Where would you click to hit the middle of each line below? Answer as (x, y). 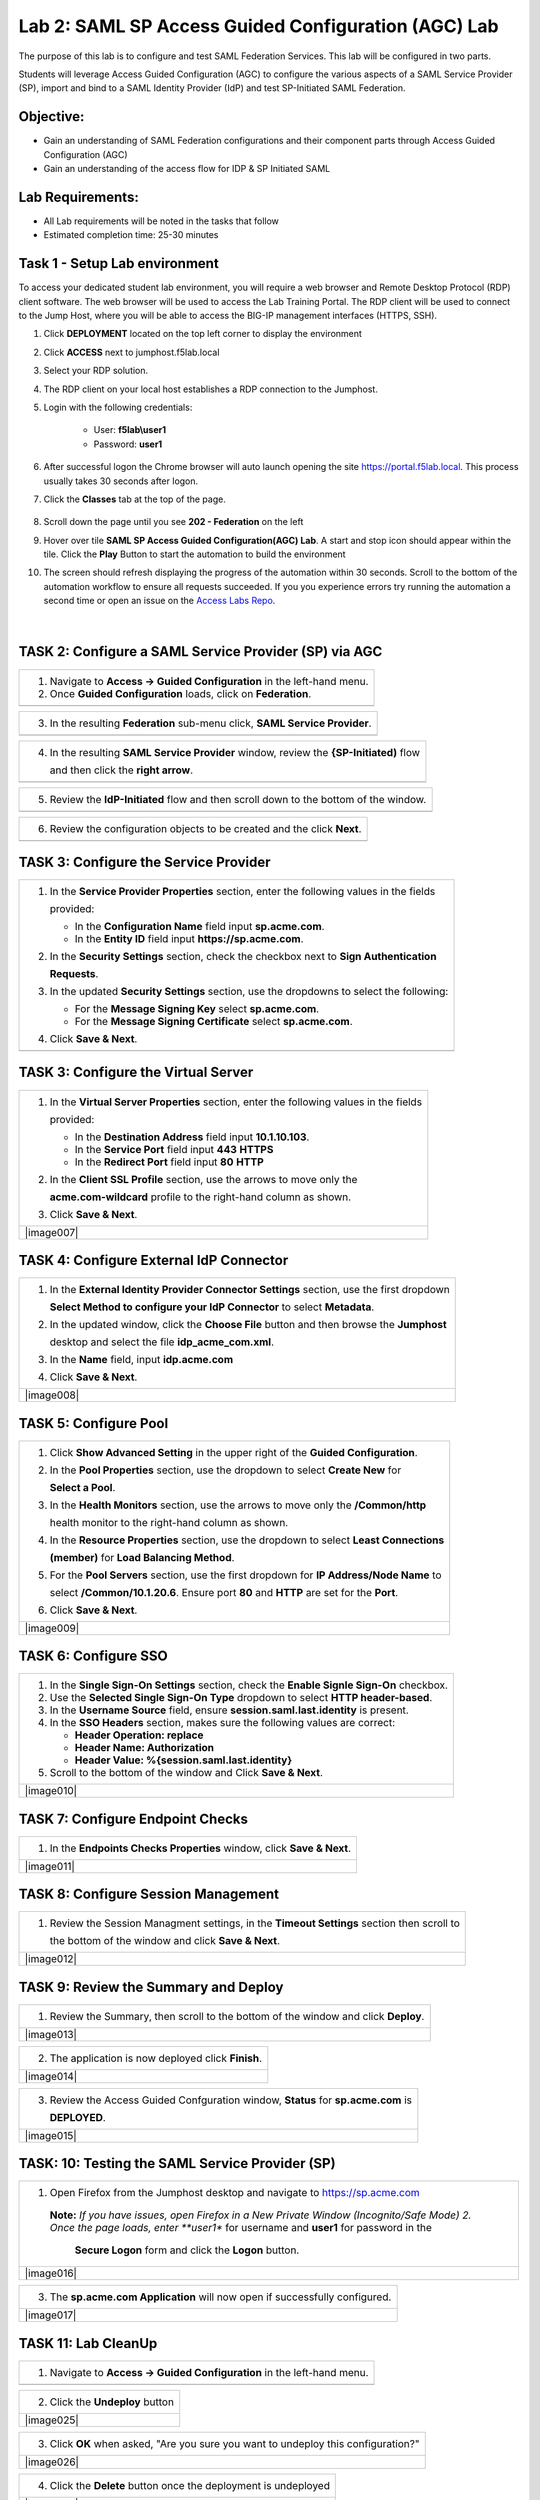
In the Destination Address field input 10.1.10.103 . (192, 1137)
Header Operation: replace (139, 1735)
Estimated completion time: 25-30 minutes (131, 235)
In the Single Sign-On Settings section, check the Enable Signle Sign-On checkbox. (249, 1685)
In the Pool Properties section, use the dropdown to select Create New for (225, 1470)
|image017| (50, 2315)
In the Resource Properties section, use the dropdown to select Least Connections (247, 1540)
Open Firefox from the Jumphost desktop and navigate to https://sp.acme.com (234, 2193)
